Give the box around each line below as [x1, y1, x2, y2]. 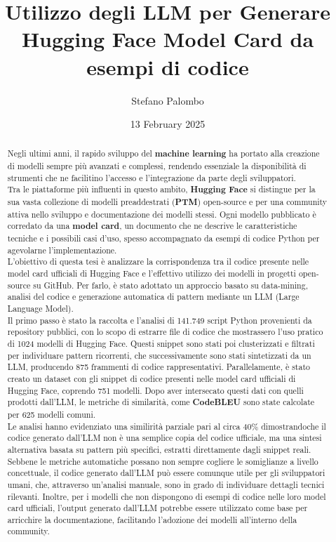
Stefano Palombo [131, 93, 204, 107]
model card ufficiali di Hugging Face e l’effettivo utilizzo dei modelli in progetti [7, 267, 296, 279]
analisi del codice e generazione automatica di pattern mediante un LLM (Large [7, 291, 300, 303]
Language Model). [7, 303, 74, 315]
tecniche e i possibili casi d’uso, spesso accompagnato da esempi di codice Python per [7, 232, 320, 244]
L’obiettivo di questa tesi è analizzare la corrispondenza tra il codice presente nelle [7, 256, 309, 267]
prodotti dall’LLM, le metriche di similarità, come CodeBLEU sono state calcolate [7, 396, 315, 409]
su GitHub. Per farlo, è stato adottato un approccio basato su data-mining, [33, 279, 308, 291]
